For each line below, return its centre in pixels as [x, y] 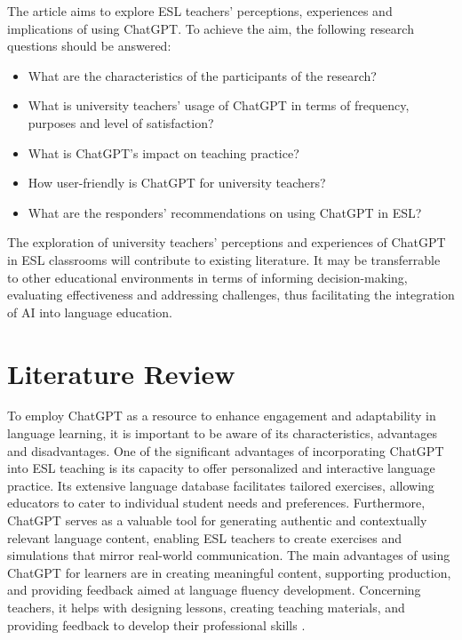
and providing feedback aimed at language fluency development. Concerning [214, 590]
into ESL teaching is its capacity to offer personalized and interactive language [221, 468]
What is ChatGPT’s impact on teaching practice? [163, 152]
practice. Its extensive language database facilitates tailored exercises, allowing [221, 485]
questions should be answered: [89, 46]
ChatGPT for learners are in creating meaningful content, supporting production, [229, 572]
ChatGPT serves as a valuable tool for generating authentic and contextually [217, 520]
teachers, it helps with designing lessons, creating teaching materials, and [206, 607]
